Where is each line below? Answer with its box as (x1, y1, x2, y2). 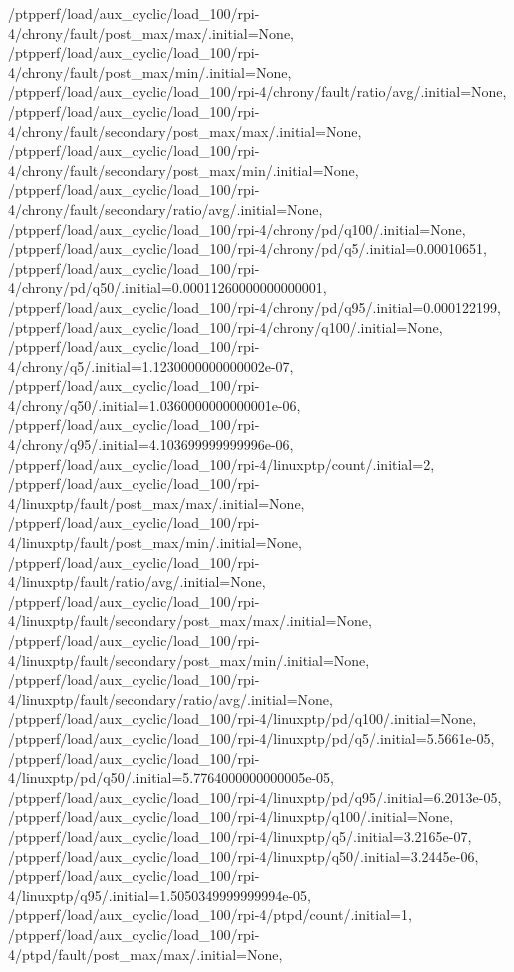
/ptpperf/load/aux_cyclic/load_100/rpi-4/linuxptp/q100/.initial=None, (8, 806, 454, 827)
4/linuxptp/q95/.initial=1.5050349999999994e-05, (8, 884, 312, 905)
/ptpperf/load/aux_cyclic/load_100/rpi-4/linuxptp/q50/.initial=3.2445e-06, (8, 845, 479, 866)
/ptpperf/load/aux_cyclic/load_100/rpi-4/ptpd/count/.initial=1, (8, 904, 412, 925)
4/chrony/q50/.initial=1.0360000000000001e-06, (8, 394, 301, 415)
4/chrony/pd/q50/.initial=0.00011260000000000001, (8, 277, 327, 298)
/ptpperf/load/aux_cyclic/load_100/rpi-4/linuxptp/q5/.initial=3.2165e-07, (8, 825, 472, 846)
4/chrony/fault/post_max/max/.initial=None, (8, 22, 295, 43)
